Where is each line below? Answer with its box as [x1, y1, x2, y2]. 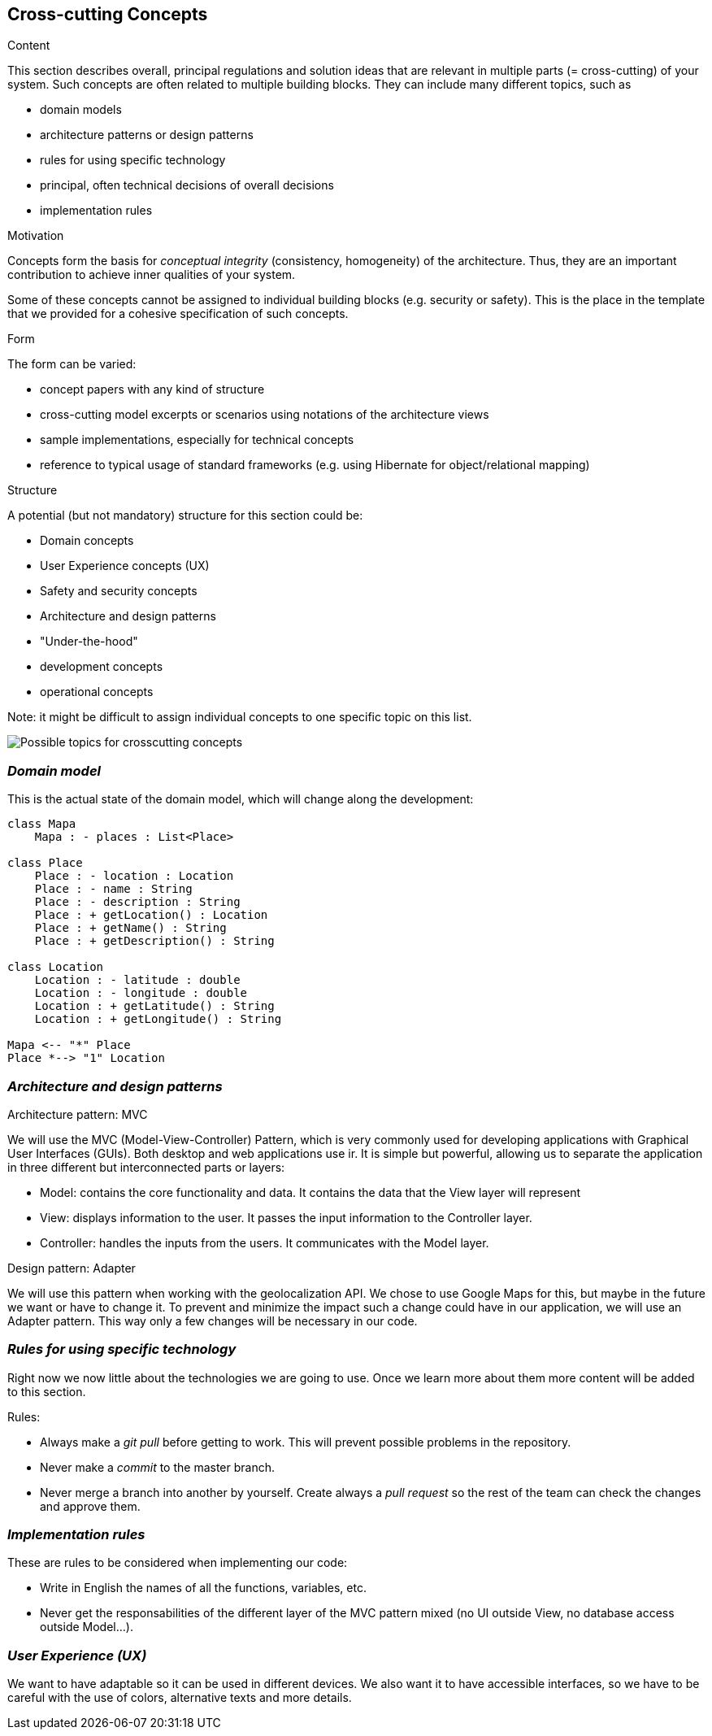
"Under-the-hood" [40, 634, 138, 649]
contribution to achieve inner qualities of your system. [7, 268, 296, 282]
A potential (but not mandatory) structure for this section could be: [7, 508, 363, 523]
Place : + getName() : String [34, 921, 227, 935]
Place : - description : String [34, 895, 241, 909]
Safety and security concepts [40, 584, 198, 598]
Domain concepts [40, 533, 134, 548]
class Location [7, 960, 104, 974]
